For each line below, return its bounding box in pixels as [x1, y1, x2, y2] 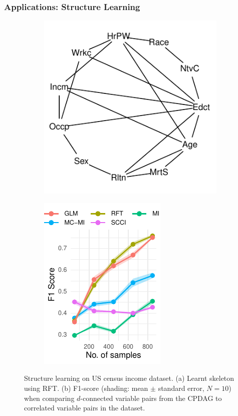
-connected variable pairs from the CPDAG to [80, 392, 222, 403]
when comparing [24, 392, 75, 403]
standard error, [158, 383, 204, 393]
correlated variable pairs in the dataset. [24, 402, 145, 413]
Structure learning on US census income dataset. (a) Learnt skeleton [24, 373, 234, 383]
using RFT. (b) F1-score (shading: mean [24, 383, 148, 393]
